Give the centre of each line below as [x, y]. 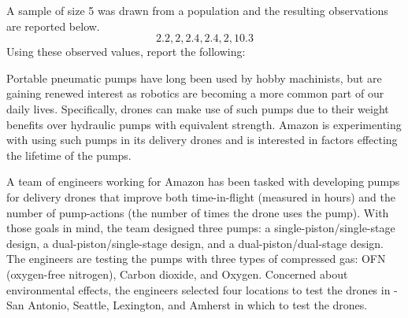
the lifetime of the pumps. [69, 155]
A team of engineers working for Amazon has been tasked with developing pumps [203, 181]
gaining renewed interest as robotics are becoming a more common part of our [195, 93]
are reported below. [53, 26]
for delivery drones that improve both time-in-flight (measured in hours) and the [201, 196]
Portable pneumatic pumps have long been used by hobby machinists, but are [194, 78]
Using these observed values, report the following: [126, 52]
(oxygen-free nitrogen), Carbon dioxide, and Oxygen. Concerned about [177, 274]
